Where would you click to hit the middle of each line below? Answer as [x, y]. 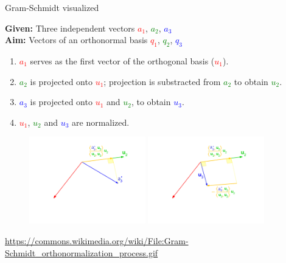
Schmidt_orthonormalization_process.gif [82, 252]
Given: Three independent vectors [70, 28]
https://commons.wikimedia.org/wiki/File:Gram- [97, 241]
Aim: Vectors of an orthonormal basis [76, 40]
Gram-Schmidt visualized [52, 7]
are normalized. [101, 122]
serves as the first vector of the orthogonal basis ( [122, 60]
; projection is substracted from [162, 81]
